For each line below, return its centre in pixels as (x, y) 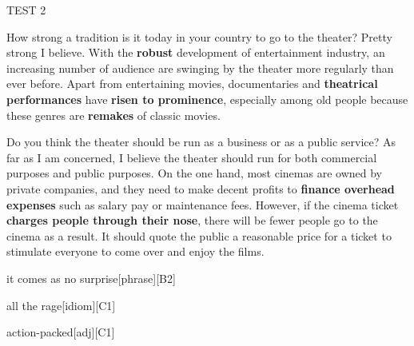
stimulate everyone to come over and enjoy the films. (135, 251)
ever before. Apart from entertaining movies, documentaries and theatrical (192, 84)
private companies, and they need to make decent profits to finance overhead (201, 188)
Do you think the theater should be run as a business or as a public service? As (201, 142)
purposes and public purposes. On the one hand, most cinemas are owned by (194, 173)
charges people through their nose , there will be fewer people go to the (192, 220)
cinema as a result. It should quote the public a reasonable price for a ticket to (199, 235)
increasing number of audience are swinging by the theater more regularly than (200, 68)
